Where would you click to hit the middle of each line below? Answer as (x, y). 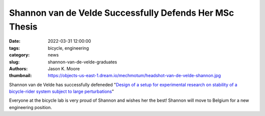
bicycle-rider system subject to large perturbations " (62, 91)
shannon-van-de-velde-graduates (82, 62)
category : (19, 55)
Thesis (23, 27)
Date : (15, 41)
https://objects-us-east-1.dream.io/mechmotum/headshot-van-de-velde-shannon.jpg (134, 76)
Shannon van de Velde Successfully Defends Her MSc (121, 13)
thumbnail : (20, 76)
